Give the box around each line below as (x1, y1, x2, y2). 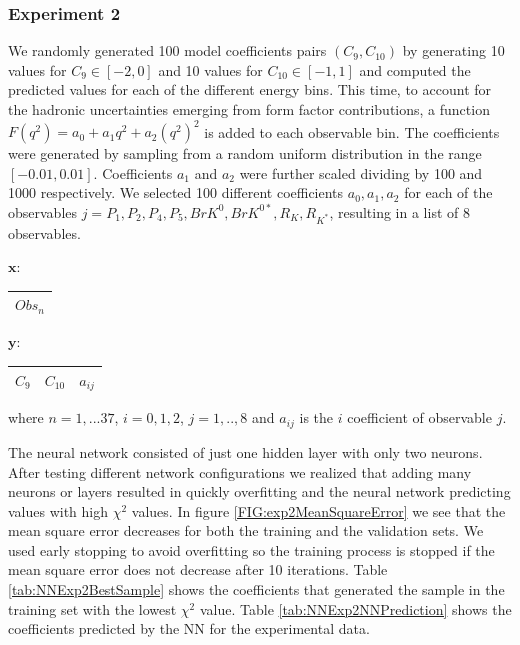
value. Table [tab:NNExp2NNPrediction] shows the (199, 598, 512, 619)
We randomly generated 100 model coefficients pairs (8, 40, 327, 61)
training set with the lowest (8, 598, 177, 619)
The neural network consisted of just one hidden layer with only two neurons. (8, 441, 483, 462)
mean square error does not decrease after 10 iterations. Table (8, 559, 388, 580)
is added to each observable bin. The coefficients (204, 121, 500, 142)
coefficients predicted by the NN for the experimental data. (8, 618, 370, 639)
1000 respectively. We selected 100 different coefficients (8, 182, 344, 203)
